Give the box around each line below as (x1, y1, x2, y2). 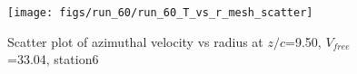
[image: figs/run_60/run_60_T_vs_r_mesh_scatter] (7, 6, 313, 19)
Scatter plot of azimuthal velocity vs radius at (7, 32, 263, 51)
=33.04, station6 (7, 50, 99, 69)
